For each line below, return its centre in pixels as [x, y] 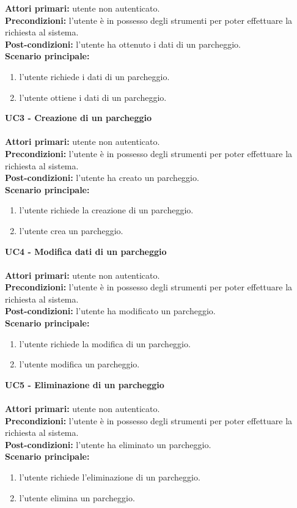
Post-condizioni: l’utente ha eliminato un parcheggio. [108, 444]
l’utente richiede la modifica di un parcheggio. [105, 343]
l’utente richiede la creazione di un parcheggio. [106, 210]
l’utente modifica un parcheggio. [79, 364]
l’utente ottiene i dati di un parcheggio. [93, 97]
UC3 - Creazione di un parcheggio [79, 118]
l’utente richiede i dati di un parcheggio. [94, 76]
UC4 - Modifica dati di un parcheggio [86, 251]
